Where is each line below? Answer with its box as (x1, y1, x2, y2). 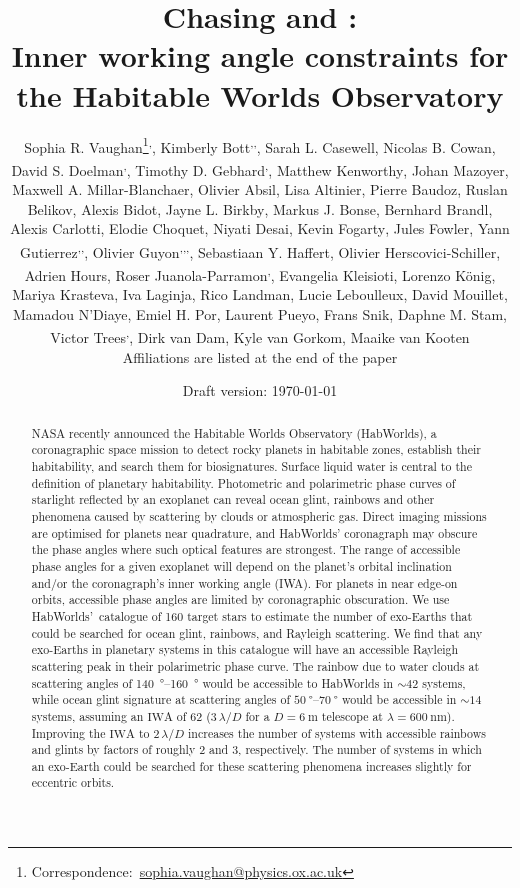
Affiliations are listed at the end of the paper (122, 346, 398, 367)
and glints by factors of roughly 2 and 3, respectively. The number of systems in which (31, 741, 482, 758)
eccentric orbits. (31, 774, 115, 791)
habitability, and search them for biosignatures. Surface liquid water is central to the (31, 458, 472, 475)
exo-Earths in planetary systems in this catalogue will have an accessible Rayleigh (31, 641, 459, 658)
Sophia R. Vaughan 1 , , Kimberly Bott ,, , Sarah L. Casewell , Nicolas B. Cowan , (24, 133, 496, 157)
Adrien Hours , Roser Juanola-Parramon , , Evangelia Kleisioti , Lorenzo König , (24, 262, 496, 285)
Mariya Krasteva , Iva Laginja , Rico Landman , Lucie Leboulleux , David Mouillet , (12, 284, 508, 305)
